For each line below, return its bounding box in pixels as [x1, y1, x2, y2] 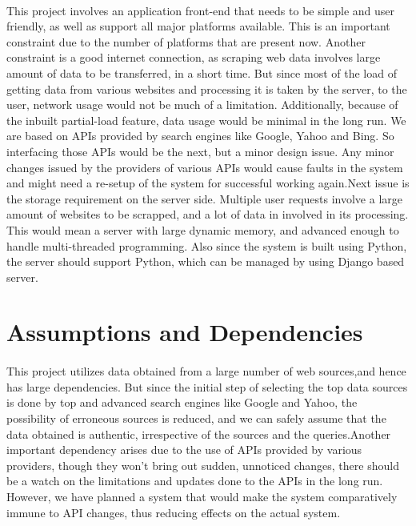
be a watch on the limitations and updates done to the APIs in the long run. [6, 472, 383, 489]
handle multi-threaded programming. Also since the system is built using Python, [6, 237, 407, 254]
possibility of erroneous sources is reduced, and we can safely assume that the [6, 410, 386, 427]
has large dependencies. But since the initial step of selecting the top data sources [6, 378, 408, 395]
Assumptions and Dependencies [6, 315, 363, 348]
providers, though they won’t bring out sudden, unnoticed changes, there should [6, 456, 399, 473]
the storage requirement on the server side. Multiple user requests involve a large [6, 190, 403, 207]
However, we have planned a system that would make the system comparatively [6, 488, 398, 504]
